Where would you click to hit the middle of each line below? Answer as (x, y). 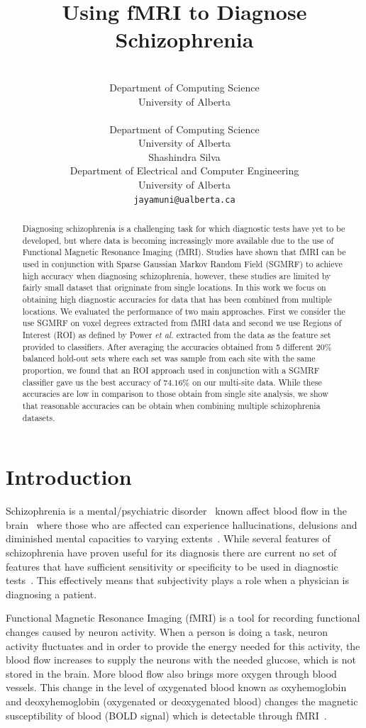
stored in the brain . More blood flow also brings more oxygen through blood (171, 673)
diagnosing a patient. (51, 594)
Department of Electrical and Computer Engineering (184, 170)
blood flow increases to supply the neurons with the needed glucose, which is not (181, 660)
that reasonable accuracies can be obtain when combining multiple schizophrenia (171, 405)
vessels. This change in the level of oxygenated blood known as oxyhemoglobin (176, 687)
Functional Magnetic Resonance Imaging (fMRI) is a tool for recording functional (183, 618)
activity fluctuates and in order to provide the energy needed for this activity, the (183, 645)
